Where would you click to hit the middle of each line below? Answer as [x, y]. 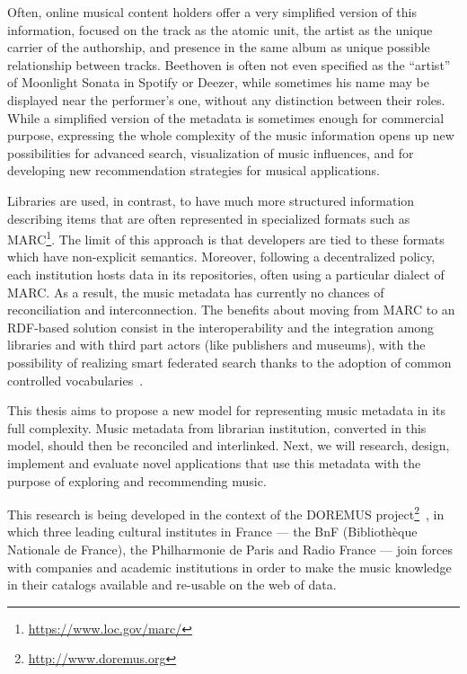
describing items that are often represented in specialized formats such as [209, 218]
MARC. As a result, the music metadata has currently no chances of [196, 292]
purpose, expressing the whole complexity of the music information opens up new [231, 135]
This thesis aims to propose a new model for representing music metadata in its [226, 410]
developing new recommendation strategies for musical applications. [194, 170]
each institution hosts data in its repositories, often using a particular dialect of [226, 274]
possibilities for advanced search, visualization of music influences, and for [211, 152]
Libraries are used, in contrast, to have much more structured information [211, 200]
